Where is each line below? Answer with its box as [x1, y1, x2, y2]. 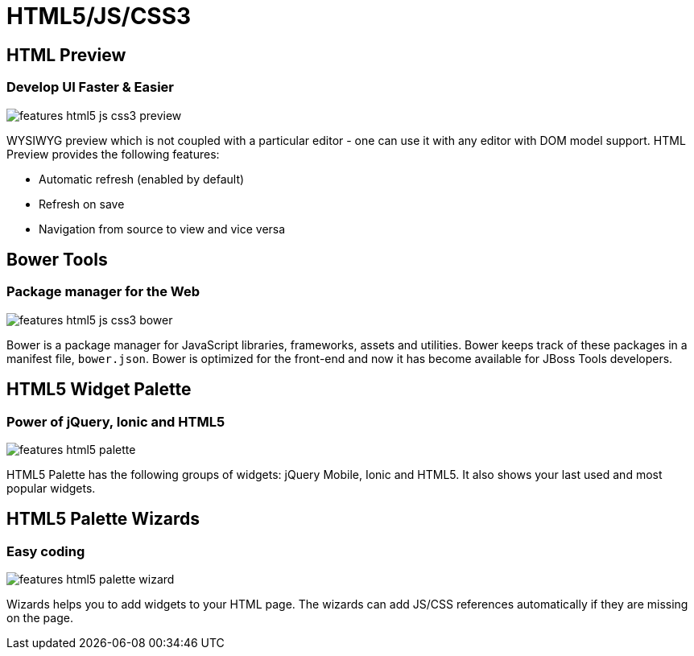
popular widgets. [6, 481, 96, 495]
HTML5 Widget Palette [6, 379, 192, 400]
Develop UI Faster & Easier [6, 79, 175, 96]
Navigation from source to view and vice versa [39, 221, 286, 236]
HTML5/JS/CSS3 [6, 2, 192, 30]
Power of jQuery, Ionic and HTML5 [6, 413, 225, 430]
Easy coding [6, 543, 85, 559]
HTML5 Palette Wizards [6, 509, 200, 530]
